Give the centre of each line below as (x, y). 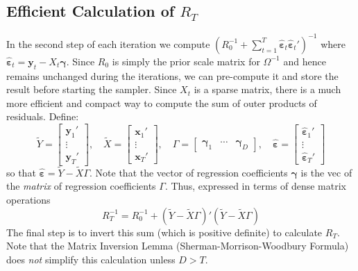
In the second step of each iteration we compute (108, 43)
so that (21, 172)
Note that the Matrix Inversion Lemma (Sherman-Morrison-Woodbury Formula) (178, 246)
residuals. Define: (43, 116)
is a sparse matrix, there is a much (267, 89)
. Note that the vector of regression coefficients (189, 172)
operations (28, 199)
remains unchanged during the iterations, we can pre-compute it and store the (172, 75)
